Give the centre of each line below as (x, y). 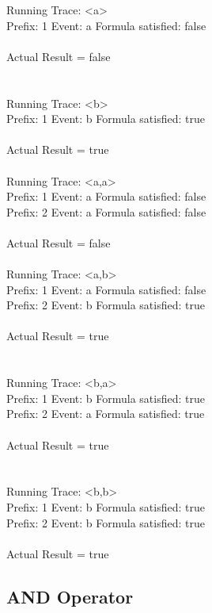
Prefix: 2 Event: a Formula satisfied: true (106, 414)
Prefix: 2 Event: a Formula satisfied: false (106, 211)
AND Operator (70, 596)
